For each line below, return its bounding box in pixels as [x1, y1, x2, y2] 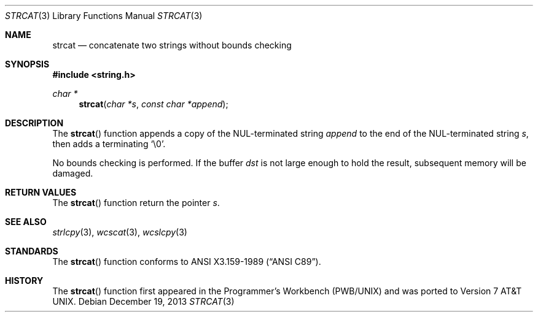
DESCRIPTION [5, 118, 64, 128]
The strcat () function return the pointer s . [52, 197, 220, 208]
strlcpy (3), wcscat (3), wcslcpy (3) [52, 227, 187, 237]
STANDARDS [5, 246, 58, 256]
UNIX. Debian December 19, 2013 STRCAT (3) [52, 296, 235, 307]
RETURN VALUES [5, 187, 77, 197]
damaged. [52, 168, 93, 178]
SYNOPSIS [5, 59, 50, 69]
